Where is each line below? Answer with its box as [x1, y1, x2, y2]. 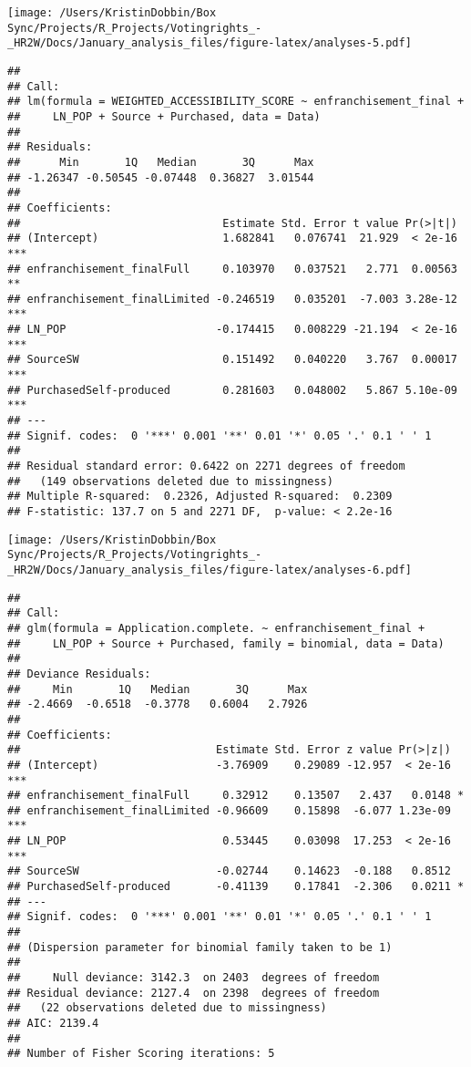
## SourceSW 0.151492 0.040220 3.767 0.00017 [7, 353, 457, 367]
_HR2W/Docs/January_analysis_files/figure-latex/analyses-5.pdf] [7, 36, 412, 50]
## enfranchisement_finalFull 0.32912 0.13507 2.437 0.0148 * [7, 789, 465, 803]
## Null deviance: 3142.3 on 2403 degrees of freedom [7, 971, 380, 985]
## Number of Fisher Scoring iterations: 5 [7, 1047, 275, 1061]
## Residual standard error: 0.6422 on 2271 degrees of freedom [7, 460, 405, 473]
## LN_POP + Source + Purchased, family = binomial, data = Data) [7, 637, 445, 650]
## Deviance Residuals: [7, 667, 151, 680]
